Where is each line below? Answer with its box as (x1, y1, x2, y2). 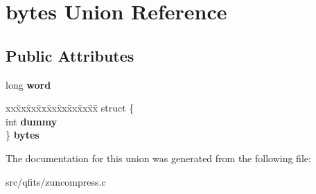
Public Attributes (6, 44, 134, 66)
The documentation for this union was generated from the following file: (6, 150, 311, 165)
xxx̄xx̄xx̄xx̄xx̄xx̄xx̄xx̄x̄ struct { (6, 100, 134, 115)
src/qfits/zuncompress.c (6, 174, 106, 188)
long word (6, 77, 51, 91)
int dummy (6, 114, 58, 128)
